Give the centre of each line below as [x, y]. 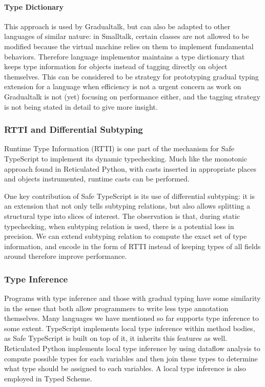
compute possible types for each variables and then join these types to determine [131, 358]
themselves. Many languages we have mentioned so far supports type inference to [131, 318]
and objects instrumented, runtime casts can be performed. [97, 179]
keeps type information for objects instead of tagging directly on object [116, 66]
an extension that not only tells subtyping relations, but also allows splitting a [127, 206]
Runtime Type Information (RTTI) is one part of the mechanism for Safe [119, 148]
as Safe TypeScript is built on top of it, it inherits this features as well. [116, 338]
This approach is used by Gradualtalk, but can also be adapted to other [117, 26]
